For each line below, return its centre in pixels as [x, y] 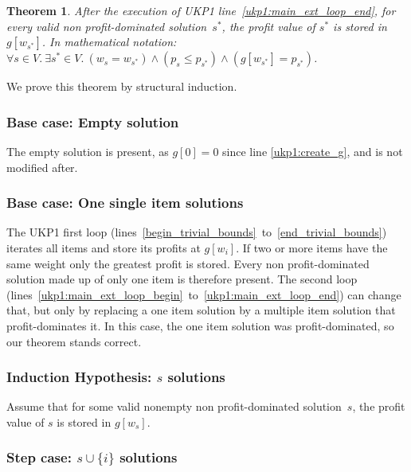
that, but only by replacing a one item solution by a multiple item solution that [201, 310]
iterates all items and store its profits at [104, 248]
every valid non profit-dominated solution [107, 26]
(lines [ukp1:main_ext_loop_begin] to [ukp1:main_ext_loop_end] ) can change [204, 294]
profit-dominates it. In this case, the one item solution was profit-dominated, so [200, 325]
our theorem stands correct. [74, 341]
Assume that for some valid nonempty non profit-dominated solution [174, 406]
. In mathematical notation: [109, 42]
